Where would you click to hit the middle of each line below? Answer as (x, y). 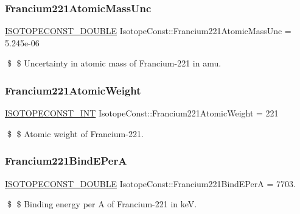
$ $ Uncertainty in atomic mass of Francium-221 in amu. (114, 63)
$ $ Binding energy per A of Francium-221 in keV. (102, 204)
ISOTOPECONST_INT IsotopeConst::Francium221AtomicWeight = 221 (142, 113)
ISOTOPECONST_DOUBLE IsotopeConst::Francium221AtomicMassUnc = (148, 31)
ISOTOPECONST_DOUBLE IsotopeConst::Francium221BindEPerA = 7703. (150, 183)
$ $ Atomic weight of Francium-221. (75, 133)
